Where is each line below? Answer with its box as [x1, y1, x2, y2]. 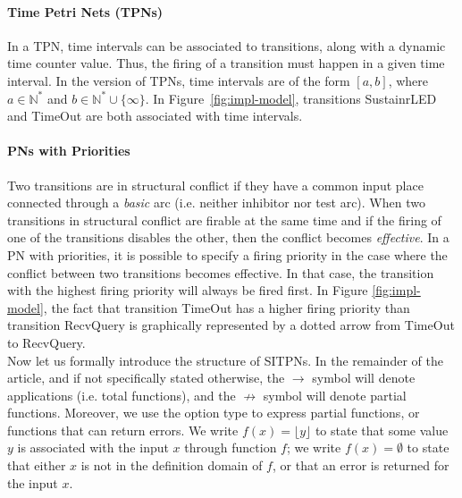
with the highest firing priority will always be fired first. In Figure [7, 281, 368, 300]
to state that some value [315, 420, 449, 439]
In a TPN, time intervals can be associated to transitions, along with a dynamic [7, 36, 446, 55]
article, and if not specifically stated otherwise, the [7, 368, 285, 387]
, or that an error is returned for [272, 456, 449, 475]
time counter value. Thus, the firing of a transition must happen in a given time [7, 54, 445, 72]
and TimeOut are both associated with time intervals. [7, 106, 303, 125]
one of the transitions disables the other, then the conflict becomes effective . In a [7, 228, 449, 247]
